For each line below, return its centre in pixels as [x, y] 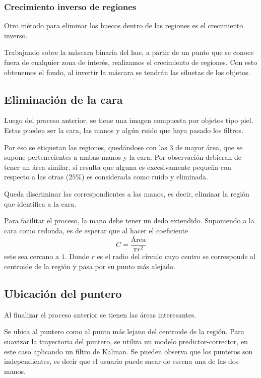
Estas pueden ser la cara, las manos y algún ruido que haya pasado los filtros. [124, 130]
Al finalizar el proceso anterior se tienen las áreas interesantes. [100, 314]
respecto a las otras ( [37, 177]
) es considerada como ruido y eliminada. [145, 177]
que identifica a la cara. [40, 203]
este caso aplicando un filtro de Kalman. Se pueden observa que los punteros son [128, 351]
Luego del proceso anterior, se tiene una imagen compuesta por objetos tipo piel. [129, 120]
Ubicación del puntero [63, 293]
